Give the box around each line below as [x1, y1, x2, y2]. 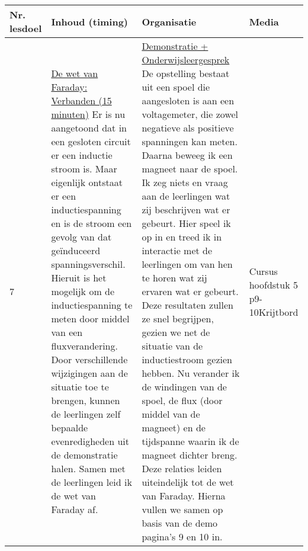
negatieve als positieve [142, 121, 234, 134]
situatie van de [142, 339, 203, 353]
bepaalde [51, 421, 88, 434]
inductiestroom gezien [142, 353, 232, 366]
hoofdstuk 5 [249, 277, 298, 291]
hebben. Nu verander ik [142, 366, 240, 380]
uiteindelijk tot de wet [142, 475, 234, 489]
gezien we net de [142, 325, 210, 339]
